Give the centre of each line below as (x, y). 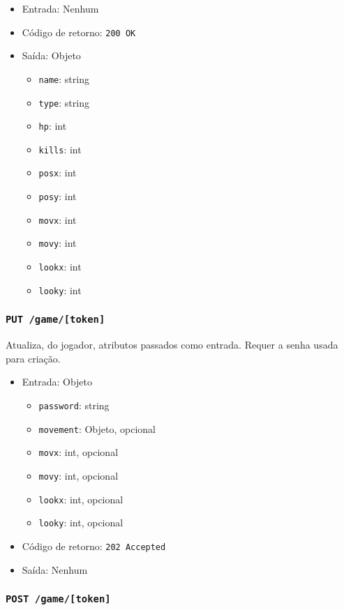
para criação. (33, 358)
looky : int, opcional (81, 523)
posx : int (58, 173)
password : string (74, 405)
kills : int (60, 149)
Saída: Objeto (51, 55)
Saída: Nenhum (55, 569)
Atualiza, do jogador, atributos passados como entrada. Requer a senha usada (172, 345)
